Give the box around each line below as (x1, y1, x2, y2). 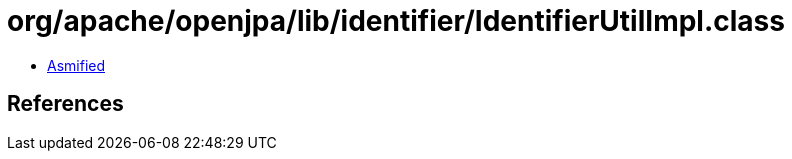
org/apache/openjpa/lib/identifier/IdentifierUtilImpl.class (7, 4, 785, 38)
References (7, 91, 124, 117)
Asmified (47, 56, 106, 74)
